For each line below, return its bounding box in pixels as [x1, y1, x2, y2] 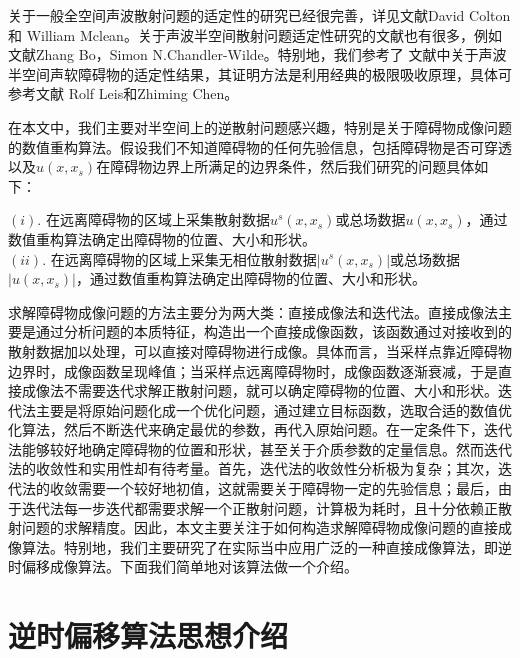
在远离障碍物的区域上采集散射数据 [45, 209, 270, 230]
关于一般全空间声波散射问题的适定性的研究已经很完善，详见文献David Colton [8, 5, 511, 25]
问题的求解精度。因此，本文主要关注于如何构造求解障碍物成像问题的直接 [21, 517, 498, 538]
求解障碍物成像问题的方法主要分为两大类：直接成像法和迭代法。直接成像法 [8, 301, 498, 322]
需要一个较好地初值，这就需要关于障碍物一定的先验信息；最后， [77, 478, 498, 499]
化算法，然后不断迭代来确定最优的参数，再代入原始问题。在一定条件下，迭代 [8, 419, 512, 440]
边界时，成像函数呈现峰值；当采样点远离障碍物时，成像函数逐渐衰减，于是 [8, 360, 498, 381]
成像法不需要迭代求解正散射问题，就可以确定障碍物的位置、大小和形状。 [21, 380, 498, 401]
